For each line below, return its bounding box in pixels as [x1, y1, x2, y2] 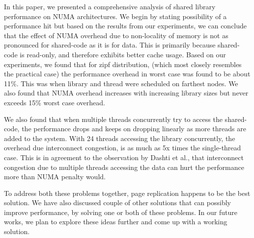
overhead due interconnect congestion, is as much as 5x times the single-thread [4, 143, 241, 153]
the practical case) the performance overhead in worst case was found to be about [4, 69, 251, 79]
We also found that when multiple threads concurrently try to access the [4, 114, 223, 124]
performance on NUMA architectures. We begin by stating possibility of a [4, 11, 227, 21]
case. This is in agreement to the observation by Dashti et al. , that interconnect [4, 152, 244, 162]
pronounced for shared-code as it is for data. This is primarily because [4, 40, 216, 50]
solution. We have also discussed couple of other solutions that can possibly [4, 197, 231, 208]
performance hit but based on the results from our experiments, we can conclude [4, 21, 247, 31]
